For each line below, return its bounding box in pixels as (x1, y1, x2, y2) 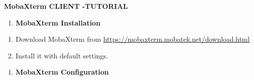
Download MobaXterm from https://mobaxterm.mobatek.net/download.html (15, 34, 250, 44)
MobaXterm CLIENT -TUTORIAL (4, 1, 128, 11)
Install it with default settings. (15, 50, 108, 60)
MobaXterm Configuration (15, 67, 109, 77)
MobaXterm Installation (15, 17, 101, 27)
